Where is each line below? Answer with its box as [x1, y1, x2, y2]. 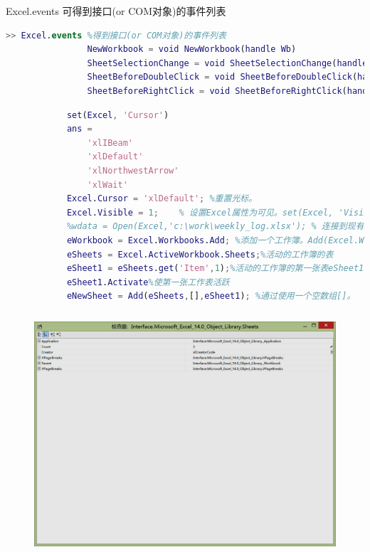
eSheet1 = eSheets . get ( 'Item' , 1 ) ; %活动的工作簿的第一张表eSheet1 [66, 263, 364, 274]
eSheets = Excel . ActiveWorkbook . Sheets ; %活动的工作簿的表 [66, 249, 334, 260]
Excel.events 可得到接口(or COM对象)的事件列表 [6, 4, 226, 18]
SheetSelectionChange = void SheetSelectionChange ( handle [87, 58, 368, 68]
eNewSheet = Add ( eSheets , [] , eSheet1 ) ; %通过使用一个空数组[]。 [66, 291, 356, 302]
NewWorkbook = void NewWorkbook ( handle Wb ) [87, 44, 297, 55]
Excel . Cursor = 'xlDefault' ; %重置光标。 [66, 193, 258, 204]
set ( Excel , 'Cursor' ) [66, 110, 169, 120]
